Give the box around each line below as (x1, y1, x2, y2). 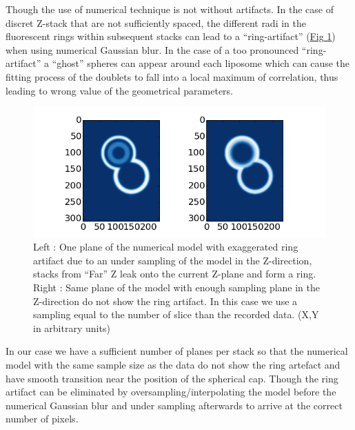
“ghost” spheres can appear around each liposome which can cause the (52, 56, 350, 70)
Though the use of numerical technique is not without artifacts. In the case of (6, 2, 334, 16)
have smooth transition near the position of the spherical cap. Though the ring (6, 371, 338, 385)
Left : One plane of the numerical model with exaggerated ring (33, 240, 298, 254)
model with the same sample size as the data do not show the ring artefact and (6, 357, 341, 371)
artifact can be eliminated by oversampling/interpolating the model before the (6, 384, 336, 399)
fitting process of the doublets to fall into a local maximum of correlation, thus (6, 69, 338, 84)
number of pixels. (6, 411, 79, 426)
